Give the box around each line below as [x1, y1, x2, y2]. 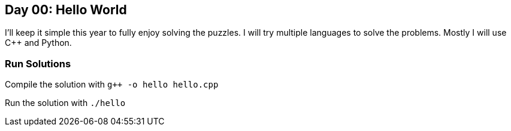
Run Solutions [5, 57, 71, 70]
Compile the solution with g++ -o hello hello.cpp [5, 79, 219, 90]
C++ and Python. [5, 38, 72, 48]
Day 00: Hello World [5, 2, 127, 17]
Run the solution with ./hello [5, 98, 126, 108]
